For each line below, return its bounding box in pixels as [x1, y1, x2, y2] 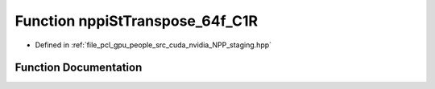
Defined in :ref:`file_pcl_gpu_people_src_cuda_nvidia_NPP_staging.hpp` [35, 40, 272, 50]
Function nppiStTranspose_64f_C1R [14, 12, 258, 30]
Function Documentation [14, 61, 143, 75]
